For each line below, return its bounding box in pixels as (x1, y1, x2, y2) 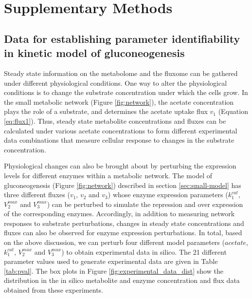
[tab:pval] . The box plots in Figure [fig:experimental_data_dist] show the (4, 265, 223, 276)
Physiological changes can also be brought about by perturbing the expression (4, 161, 236, 171)
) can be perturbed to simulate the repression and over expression (47, 199, 243, 209)
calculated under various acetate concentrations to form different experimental (4, 125, 237, 135)
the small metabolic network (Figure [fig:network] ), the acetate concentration (4, 96, 234, 107)
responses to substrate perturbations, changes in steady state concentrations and (4, 218, 244, 228)
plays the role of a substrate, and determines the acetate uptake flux (4, 106, 208, 116)
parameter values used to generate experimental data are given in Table (4, 256, 218, 266)
